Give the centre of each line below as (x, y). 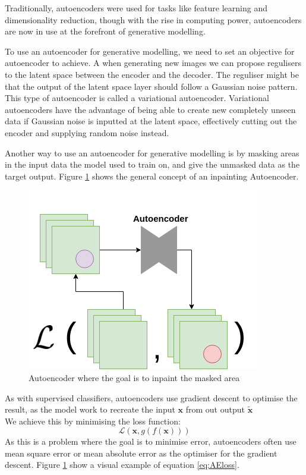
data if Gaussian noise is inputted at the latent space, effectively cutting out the (151, 121)
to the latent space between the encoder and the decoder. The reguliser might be (152, 74)
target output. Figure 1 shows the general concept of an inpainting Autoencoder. (152, 176)
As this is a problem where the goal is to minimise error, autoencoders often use (151, 441)
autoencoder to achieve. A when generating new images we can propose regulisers (153, 63)
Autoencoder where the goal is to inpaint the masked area (134, 377)
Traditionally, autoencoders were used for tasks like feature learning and (136, 8)
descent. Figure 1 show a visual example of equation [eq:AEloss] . (122, 465)
